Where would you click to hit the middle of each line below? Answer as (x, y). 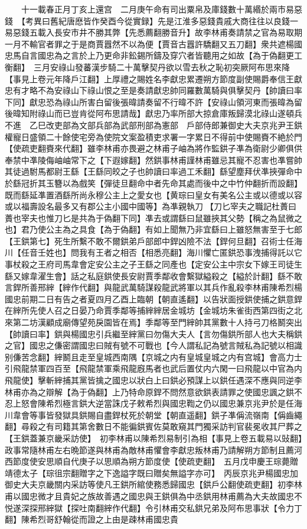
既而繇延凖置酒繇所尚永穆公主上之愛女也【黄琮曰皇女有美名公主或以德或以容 (153, 194)
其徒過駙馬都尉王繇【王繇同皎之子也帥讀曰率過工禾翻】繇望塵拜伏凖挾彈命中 (153, 171)
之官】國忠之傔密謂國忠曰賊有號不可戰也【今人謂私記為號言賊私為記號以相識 (153, 345)
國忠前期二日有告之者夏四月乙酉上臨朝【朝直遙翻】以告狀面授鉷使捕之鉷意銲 (153, 299)
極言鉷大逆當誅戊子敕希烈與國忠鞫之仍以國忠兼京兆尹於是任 (178, 403)
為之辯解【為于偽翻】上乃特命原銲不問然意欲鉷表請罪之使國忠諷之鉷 (161, 391)
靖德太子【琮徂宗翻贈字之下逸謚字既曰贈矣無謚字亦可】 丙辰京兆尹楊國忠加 (151, 472)
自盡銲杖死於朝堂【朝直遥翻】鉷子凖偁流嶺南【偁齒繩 (199, 415)
